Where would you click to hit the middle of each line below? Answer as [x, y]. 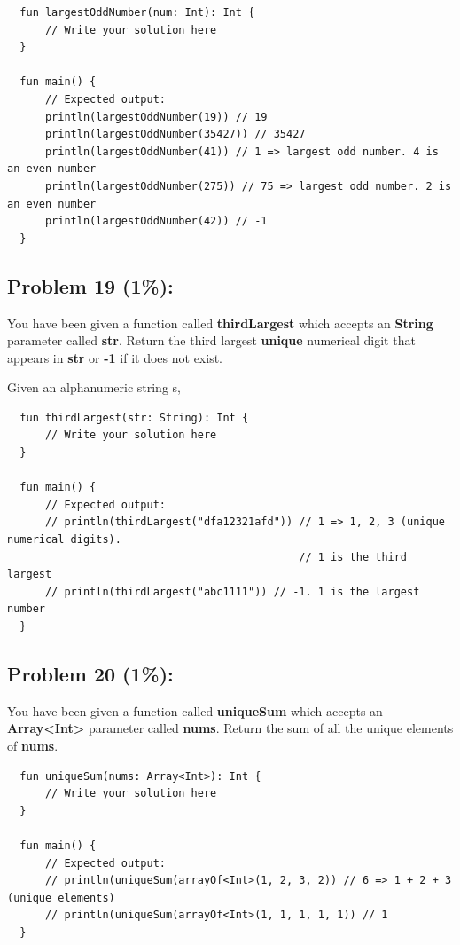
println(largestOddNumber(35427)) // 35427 [175, 134]
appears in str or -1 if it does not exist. [115, 357]
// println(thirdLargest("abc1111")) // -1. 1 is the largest [232, 591]
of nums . [33, 745]
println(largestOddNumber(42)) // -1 [156, 221]
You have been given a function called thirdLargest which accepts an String [220, 323]
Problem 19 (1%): [90, 285]
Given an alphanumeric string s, [94, 387]
